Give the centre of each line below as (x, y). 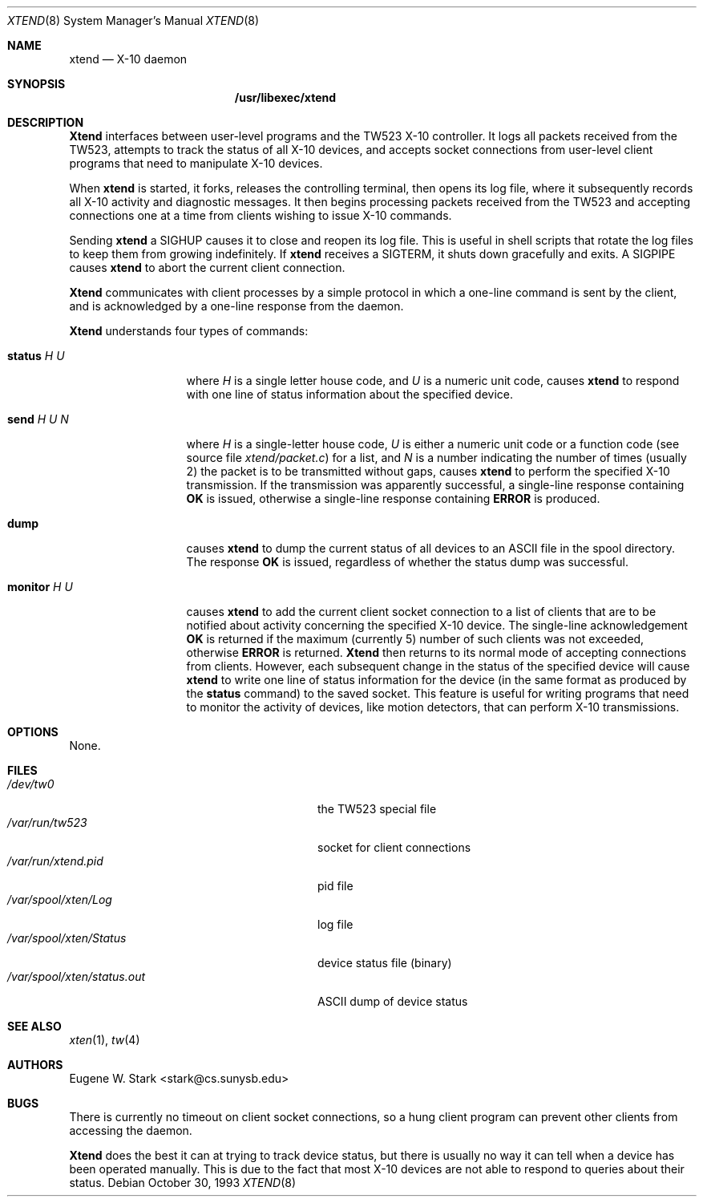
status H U (36, 356)
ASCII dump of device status (393, 1001)
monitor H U (40, 587)
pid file (335, 886)
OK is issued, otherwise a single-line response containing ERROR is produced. (393, 498)
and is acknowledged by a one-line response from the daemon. (236, 306)
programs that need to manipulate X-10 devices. (196, 163)
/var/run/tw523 (47, 822)
